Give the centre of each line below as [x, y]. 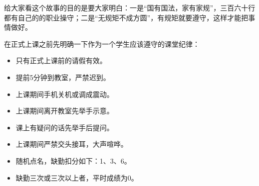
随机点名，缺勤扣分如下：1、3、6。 [73, 160]
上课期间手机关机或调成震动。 [65, 94]
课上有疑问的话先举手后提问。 [65, 127]
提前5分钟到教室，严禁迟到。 [63, 77]
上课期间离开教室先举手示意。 [65, 111]
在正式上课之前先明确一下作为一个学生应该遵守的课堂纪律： [102, 44]
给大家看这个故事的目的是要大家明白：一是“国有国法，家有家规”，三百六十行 [130, 7]
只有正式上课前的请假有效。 [61, 60]
